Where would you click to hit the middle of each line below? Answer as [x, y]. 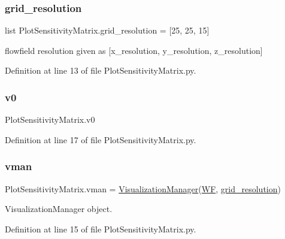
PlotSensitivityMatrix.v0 [50, 119]
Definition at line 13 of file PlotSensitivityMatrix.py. [101, 70]
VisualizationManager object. [59, 209]
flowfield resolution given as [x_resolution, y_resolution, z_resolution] [134, 50]
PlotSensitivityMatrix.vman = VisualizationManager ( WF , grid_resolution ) [143, 188]
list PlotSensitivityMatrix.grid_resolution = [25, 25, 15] [107, 30]
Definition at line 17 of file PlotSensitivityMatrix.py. [101, 139]
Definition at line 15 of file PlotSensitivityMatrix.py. [101, 229]
